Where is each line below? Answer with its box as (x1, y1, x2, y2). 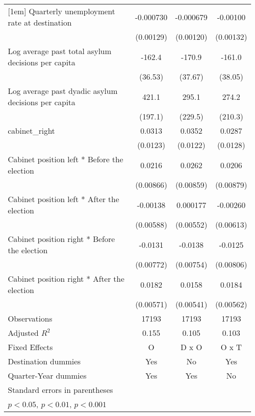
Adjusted (8, 327, 39, 338)
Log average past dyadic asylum (8, 85, 118, 96)
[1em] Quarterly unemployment (8, 5, 115, 17)
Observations (8, 313, 52, 324)
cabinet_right (8, 125, 55, 136)
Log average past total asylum (8, 45, 112, 57)
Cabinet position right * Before (8, 233, 115, 244)
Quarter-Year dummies (8, 370, 87, 381)
